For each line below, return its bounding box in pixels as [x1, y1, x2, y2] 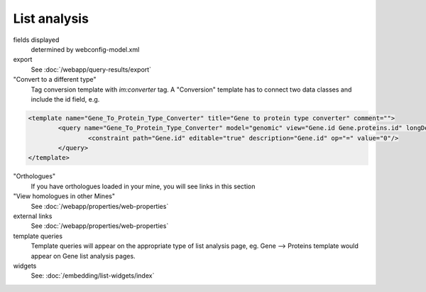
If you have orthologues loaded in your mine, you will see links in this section [31, 182, 256, 190]
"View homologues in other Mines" [13, 192, 115, 200]
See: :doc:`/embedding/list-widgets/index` [31, 271, 155, 280]
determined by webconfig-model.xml [31, 45, 140, 53]
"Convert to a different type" [13, 75, 97, 84]
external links [13, 212, 53, 220]
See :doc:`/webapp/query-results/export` [31, 65, 152, 74]
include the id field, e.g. [31, 94, 100, 103]
